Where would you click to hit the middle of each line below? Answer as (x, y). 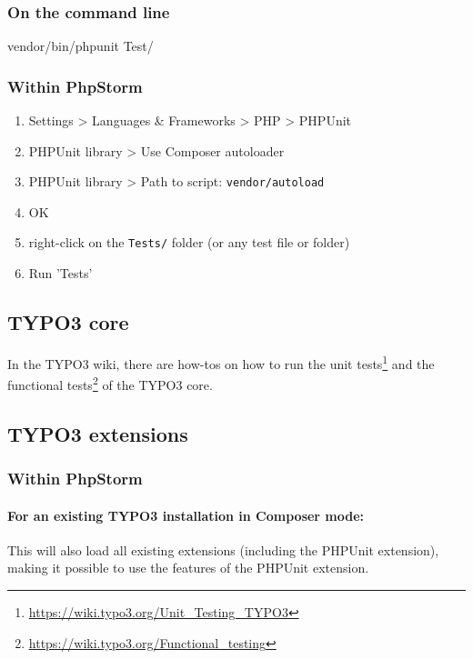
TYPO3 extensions (98, 433)
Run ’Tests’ (60, 273)
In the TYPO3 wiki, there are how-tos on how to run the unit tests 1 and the (221, 362)
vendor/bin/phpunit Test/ (81, 46)
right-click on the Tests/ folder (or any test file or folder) (189, 242)
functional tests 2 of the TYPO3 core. (110, 383)
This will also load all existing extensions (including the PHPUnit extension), (223, 549)
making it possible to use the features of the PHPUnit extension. (188, 568)
